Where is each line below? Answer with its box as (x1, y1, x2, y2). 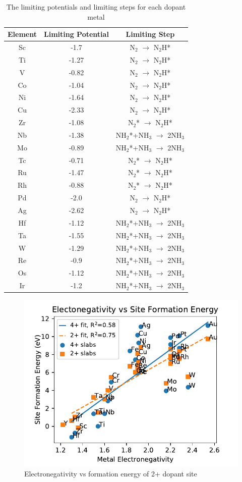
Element (8, 29, 37, 39)
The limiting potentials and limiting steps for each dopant (6, 2, 186, 12)
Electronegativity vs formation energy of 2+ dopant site (24, 468, 197, 478)
